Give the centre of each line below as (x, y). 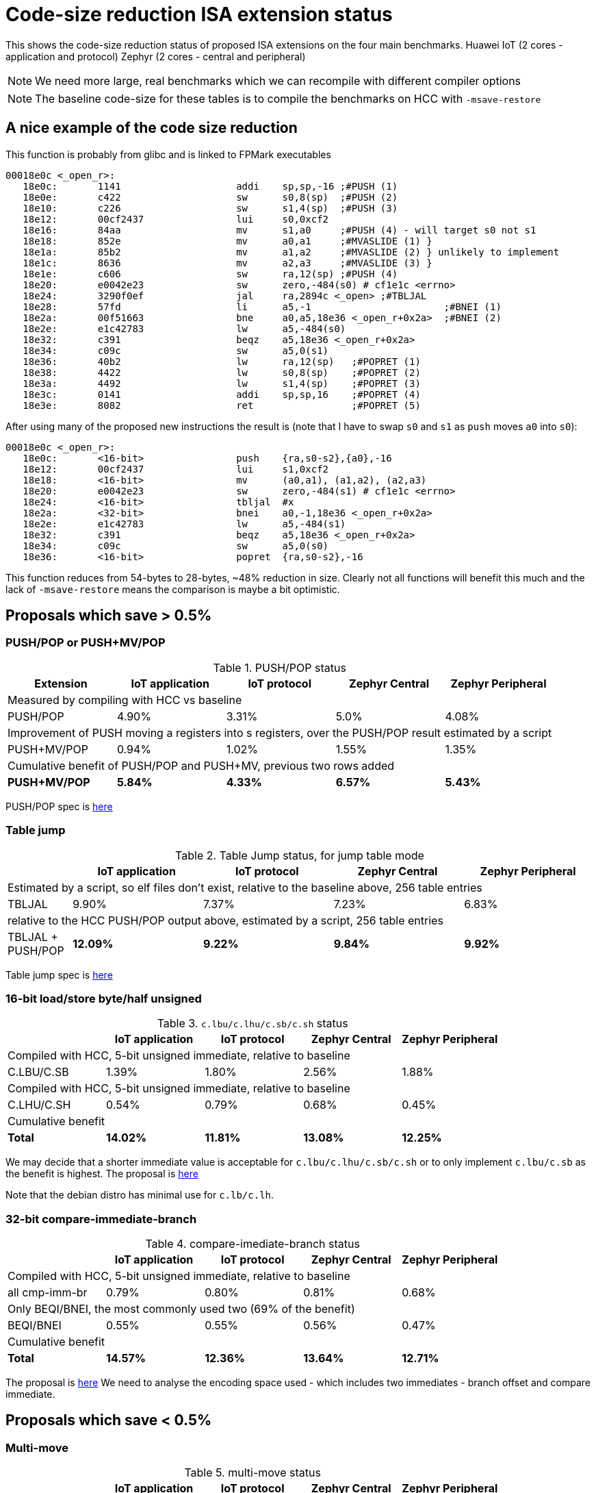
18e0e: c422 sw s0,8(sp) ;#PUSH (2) (210, 197)
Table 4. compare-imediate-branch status (252, 1244)
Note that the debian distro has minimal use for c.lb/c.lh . (140, 1195)
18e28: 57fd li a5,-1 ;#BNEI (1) (262, 306)
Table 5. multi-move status (252, 1473)
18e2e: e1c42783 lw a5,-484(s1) (184, 524)
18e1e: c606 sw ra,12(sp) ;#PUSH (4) (210, 274)
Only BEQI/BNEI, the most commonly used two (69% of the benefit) (181, 1309)
